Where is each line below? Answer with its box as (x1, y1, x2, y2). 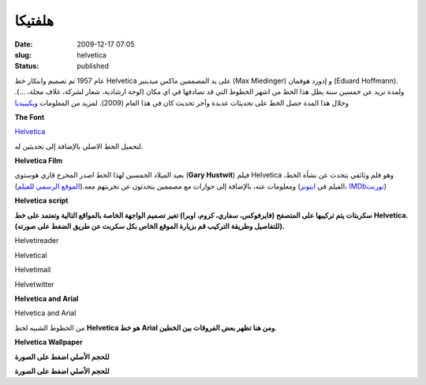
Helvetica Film (14, 156, 63, 166)
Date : (14, 39, 33, 49)
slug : (14, 50, 32, 59)
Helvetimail (14, 265, 51, 275)
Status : (14, 62, 39, 71)
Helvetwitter (14, 279, 54, 289)
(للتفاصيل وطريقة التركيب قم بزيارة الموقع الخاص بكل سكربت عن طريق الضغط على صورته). (14, 222, 286, 231)
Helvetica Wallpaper (14, 338, 83, 347)
